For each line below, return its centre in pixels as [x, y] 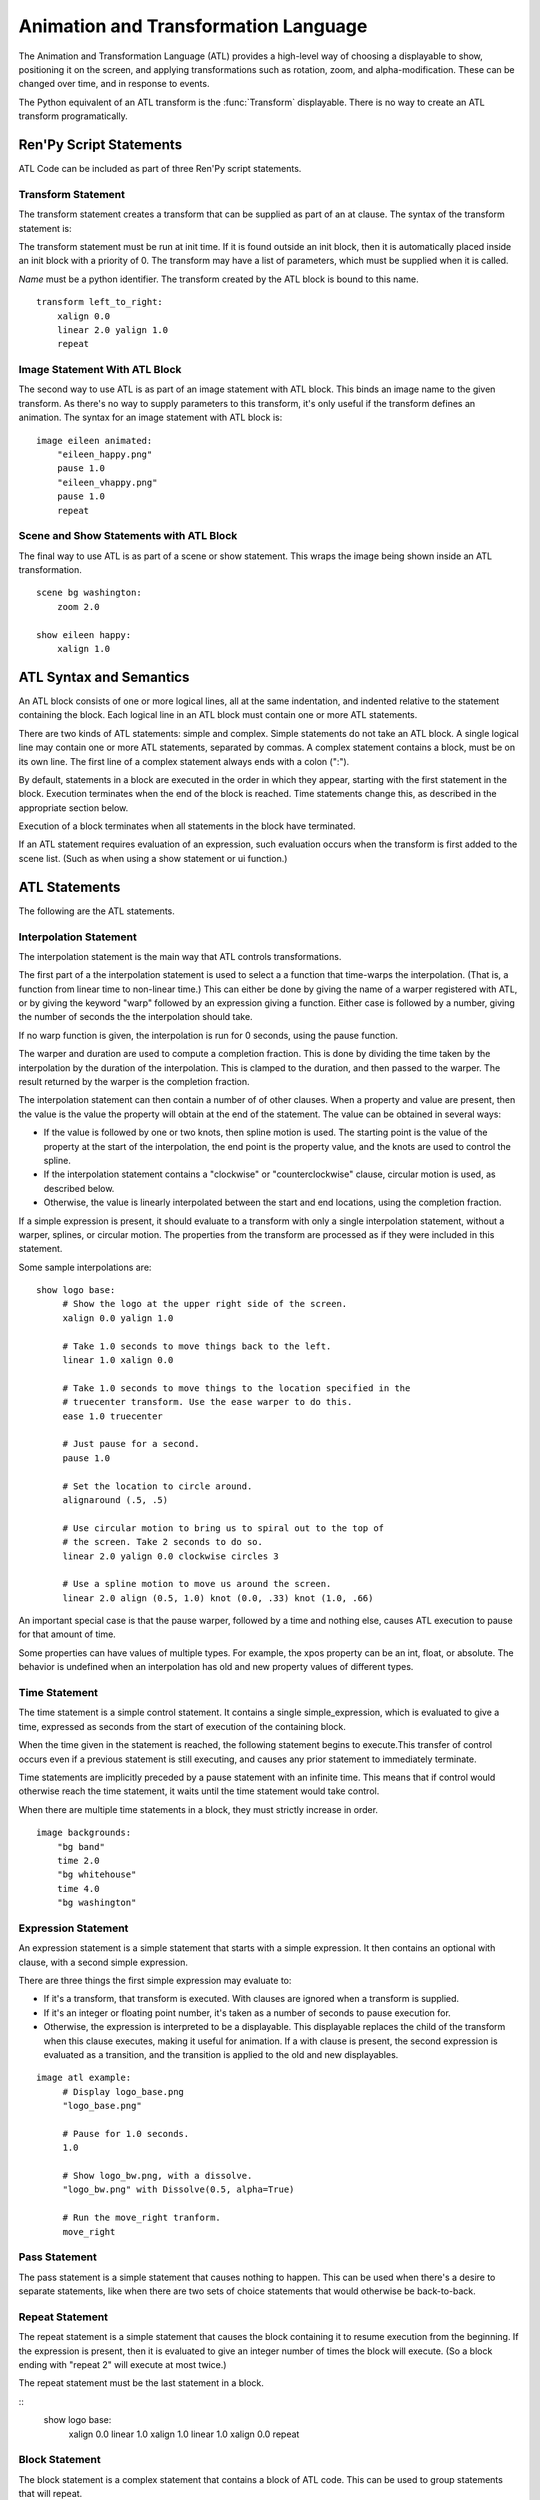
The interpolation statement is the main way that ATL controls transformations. [180, 956]
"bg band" [80, 1846]
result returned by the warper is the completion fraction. [134, 1082]
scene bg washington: [89, 593]
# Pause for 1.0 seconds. [126, 2133]
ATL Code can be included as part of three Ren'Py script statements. [160, 169]
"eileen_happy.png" [104, 454]
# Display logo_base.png [123, 2091]
